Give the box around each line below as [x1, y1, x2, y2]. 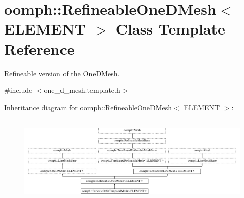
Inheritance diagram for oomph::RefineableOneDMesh [4, 102, 172, 112]
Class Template [115, 18, 225, 39]
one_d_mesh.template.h [44, 85, 120, 95]
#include [4, 85, 33, 95]
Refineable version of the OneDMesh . [4, 68, 120, 78]
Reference [4, 38, 75, 59]
